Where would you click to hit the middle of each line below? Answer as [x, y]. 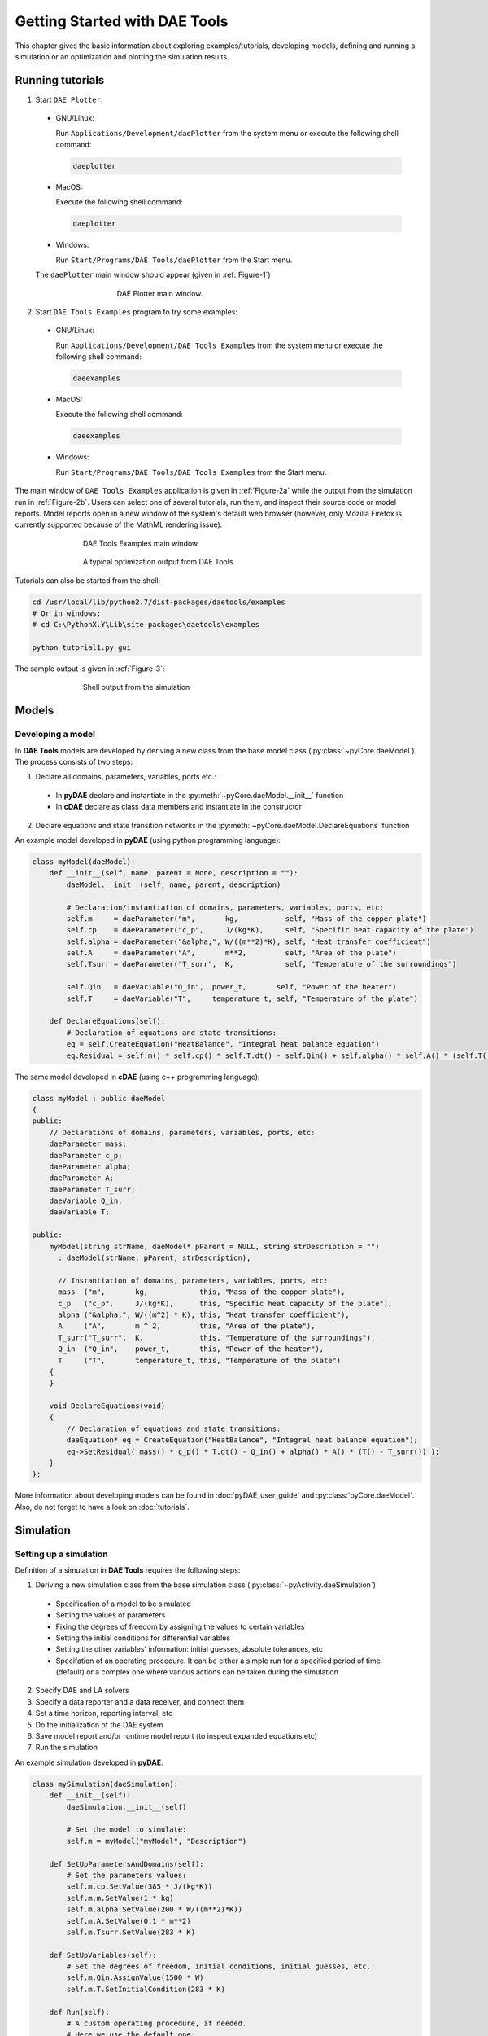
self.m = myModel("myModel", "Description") [157, 1841]
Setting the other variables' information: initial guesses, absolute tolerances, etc [189, 1649]
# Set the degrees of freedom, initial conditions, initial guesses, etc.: [221, 1966]
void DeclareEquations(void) [107, 1406]
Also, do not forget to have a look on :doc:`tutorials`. [102, 1507]
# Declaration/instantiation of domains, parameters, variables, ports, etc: [225, 907]
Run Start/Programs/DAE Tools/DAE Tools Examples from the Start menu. [191, 472]
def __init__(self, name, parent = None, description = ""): [174, 873]
